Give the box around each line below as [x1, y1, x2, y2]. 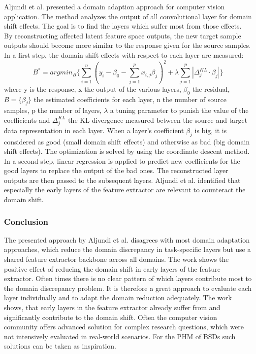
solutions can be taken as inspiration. [4, 341, 116, 351]
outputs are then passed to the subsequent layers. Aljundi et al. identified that [4, 175, 241, 185]
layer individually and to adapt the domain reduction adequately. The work [4, 292, 232, 303]
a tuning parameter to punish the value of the [110, 105, 249, 115]
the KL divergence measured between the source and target [68, 114, 248, 125]
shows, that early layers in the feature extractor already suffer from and [4, 302, 221, 313]
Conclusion [4, 215, 48, 227]
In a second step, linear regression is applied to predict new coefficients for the [4, 155, 240, 166]
